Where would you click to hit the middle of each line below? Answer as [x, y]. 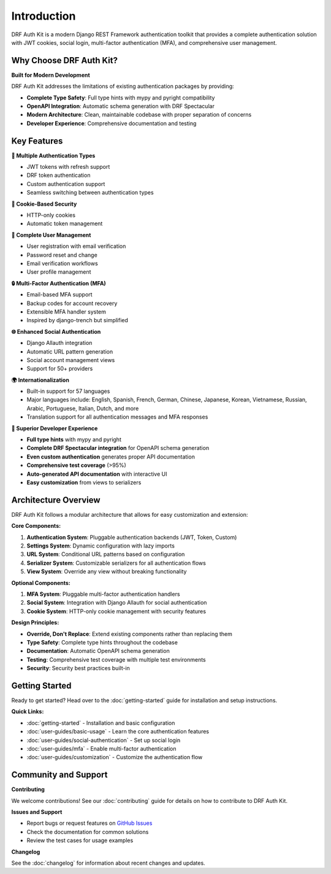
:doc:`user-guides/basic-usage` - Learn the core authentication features [118, 732]
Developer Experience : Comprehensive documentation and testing [112, 123]
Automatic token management [65, 223]
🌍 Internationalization [40, 380]
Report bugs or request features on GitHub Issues [89, 823]
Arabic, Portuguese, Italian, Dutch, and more [83, 408]
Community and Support [59, 775]
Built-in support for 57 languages [68, 391]
